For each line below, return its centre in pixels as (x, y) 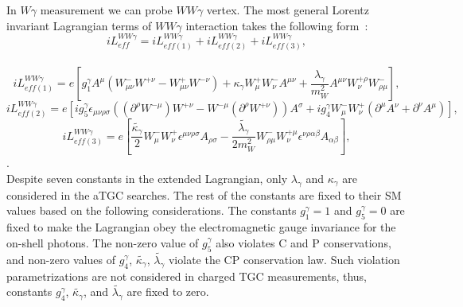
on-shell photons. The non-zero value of (103, 242)
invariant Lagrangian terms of (79, 25)
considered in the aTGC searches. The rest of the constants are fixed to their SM (204, 194)
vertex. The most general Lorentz (288, 10)
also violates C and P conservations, (303, 242)
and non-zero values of (61, 259)
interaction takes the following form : (277, 25)
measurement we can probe (106, 10)
